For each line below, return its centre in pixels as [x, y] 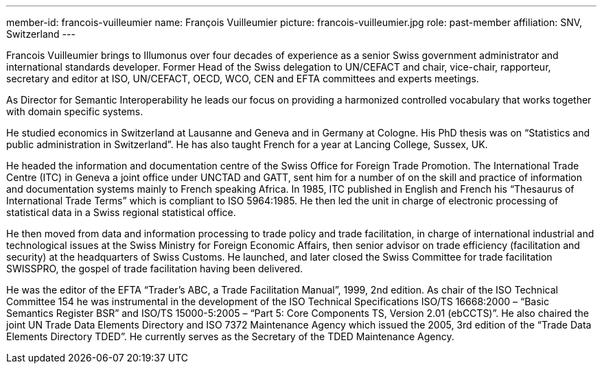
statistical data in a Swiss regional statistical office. [121, 212]
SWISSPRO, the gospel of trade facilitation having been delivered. [155, 269]
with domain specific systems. [75, 111]
